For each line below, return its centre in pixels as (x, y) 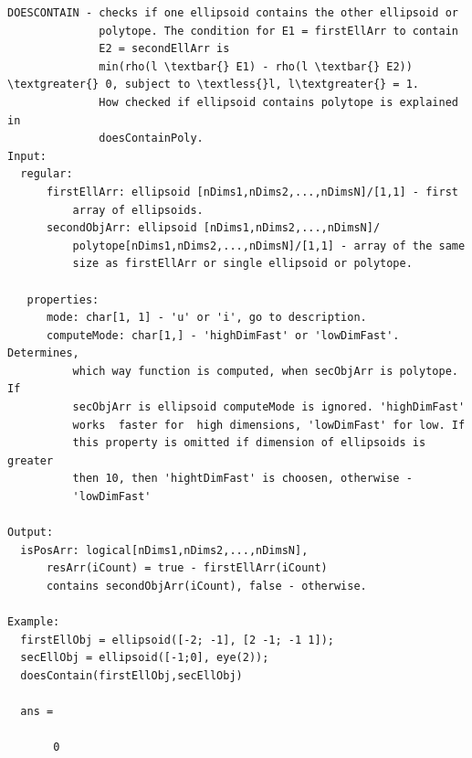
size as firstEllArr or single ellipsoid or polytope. (242, 264)
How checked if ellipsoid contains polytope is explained (278, 102)
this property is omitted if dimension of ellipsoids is (249, 443)
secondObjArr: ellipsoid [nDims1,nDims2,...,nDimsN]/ (213, 228)
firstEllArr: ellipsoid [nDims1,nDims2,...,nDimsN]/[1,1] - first (252, 192)
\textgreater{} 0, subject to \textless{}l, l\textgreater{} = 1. (214, 85)
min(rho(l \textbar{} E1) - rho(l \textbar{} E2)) (256, 66)
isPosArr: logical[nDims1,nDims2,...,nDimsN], (164, 550)
